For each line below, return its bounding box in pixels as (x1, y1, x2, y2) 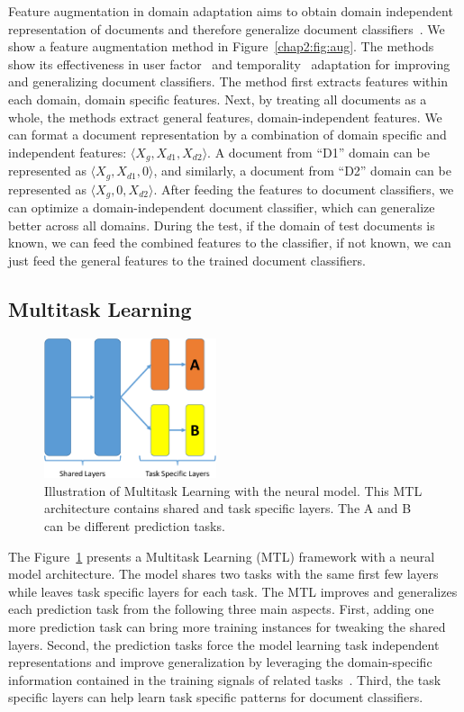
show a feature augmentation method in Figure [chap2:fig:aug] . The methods (8, 37, 434, 56)
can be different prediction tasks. (44, 517, 225, 535)
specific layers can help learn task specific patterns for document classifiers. (8, 688, 423, 707)
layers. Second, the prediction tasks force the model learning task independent (8, 635, 440, 653)
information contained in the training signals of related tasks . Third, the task (8, 670, 441, 689)
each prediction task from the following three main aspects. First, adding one (8, 599, 434, 618)
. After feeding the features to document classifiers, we (153, 179, 454, 198)
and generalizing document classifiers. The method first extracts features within (8, 72, 448, 91)
